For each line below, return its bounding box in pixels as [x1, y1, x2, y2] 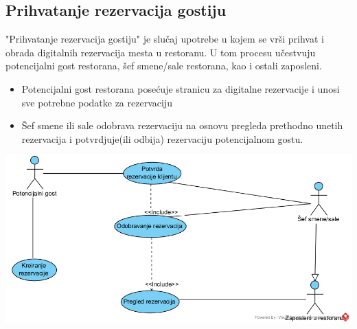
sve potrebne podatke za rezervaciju [21, 95, 172, 109]
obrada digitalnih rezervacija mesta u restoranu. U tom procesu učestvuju [5, 45, 316, 59]
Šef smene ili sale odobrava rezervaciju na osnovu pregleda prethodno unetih [21, 118, 343, 133]
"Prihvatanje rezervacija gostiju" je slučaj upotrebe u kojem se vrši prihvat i [5, 32, 324, 46]
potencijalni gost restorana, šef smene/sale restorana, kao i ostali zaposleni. [5, 58, 322, 73]
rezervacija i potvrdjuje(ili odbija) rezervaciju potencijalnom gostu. [21, 131, 303, 146]
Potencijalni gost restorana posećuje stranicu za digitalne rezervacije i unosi [21, 81, 340, 95]
